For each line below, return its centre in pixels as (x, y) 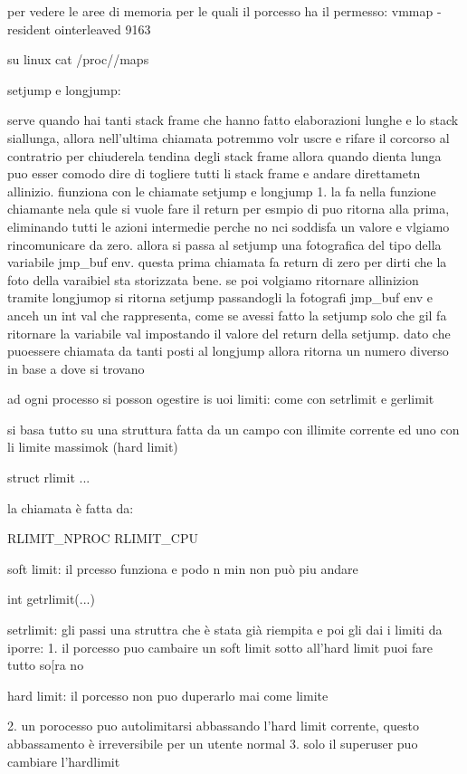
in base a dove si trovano (76, 368)
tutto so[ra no (46, 665)
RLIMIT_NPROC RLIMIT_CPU (103, 538)
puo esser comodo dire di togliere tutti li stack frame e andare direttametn (214, 173)
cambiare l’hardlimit (64, 761)
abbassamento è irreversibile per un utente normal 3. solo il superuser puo (213, 743)
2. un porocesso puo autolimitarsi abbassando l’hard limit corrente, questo (213, 726)
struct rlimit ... (49, 478)
